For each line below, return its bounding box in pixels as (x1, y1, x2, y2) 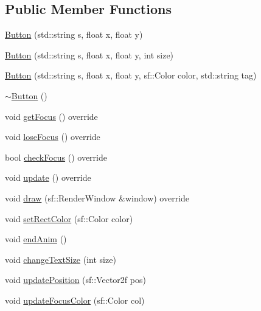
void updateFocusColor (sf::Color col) (5, 293, 145, 306)
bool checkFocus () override (5, 150, 107, 163)
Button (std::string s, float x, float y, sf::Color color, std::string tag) (5, 69, 257, 82)
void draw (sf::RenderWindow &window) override (5, 191, 190, 204)
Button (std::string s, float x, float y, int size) (5, 48, 174, 61)
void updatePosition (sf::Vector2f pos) (5, 273, 146, 286)
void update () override (5, 171, 91, 184)
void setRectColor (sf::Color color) (5, 212, 133, 225)
